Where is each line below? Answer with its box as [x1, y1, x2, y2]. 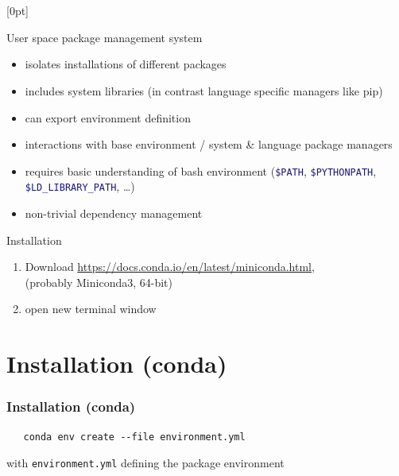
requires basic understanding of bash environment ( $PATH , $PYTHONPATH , [25, 162, 377, 179]
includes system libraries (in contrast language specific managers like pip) [25, 82, 383, 99]
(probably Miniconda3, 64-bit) [25, 273, 173, 290]
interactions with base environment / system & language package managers [25, 136, 393, 153]
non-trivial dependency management [25, 205, 203, 222]
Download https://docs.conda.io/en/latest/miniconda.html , [25, 258, 315, 275]
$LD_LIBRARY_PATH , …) [25, 178, 135, 195]
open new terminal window [25, 300, 157, 317]
